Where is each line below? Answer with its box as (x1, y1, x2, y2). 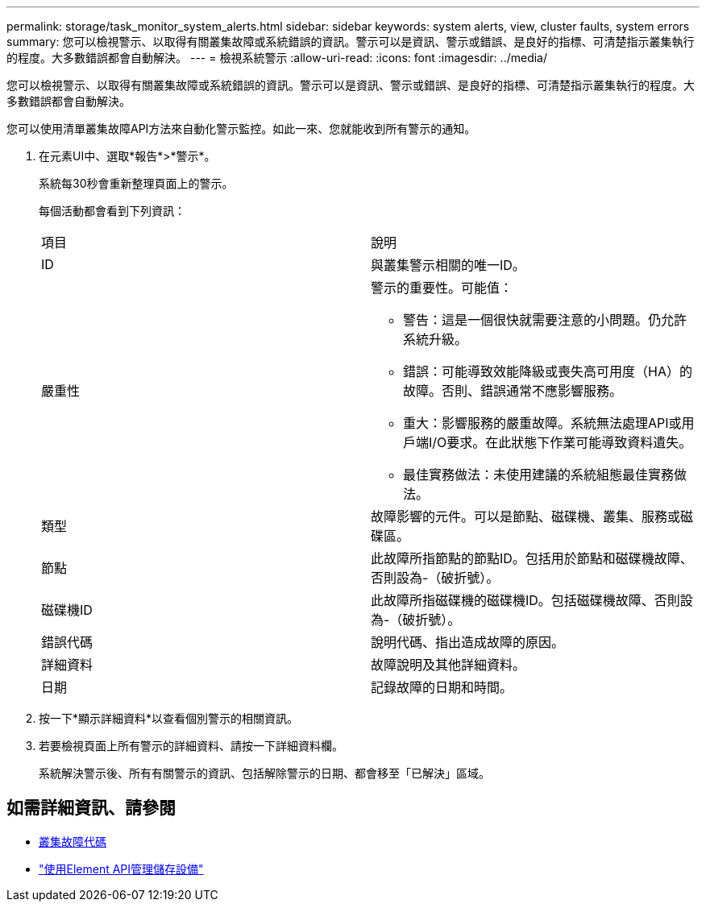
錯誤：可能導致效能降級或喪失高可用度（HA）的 (403, 363, 692, 379)
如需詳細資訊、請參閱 (6, 798, 176, 819)
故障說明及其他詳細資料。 (371, 657, 526, 673)
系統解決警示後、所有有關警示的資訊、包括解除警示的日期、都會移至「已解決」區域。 (39, 766, 490, 780)
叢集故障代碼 (39, 834, 106, 848)
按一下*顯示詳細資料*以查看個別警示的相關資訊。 (39, 711, 299, 725)
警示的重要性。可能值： (371, 280, 513, 296)
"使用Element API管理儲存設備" (39, 861, 204, 876)
